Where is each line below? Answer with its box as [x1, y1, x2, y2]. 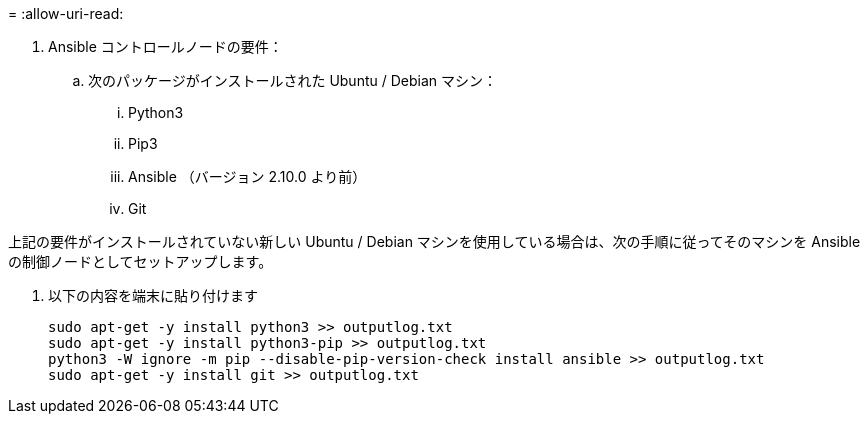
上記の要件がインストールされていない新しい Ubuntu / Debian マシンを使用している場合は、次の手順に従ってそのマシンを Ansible [8, 233, 861, 250]
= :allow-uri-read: [8, 5, 124, 22]
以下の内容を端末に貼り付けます [48, 287, 258, 304]
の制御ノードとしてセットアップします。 [8, 253, 273, 270]
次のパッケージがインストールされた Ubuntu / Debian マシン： [88, 72, 497, 89]
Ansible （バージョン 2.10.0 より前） [128, 168, 367, 185]
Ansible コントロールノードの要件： [48, 38, 283, 55]
